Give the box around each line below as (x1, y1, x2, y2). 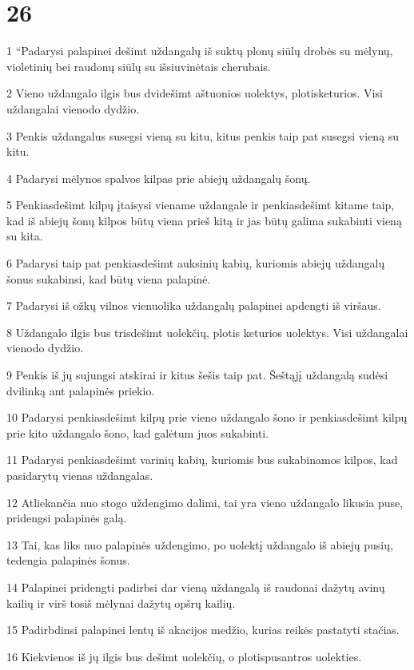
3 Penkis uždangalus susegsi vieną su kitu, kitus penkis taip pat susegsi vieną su (6, 127, 400, 144)
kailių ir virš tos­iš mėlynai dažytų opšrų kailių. (6, 594, 236, 611)
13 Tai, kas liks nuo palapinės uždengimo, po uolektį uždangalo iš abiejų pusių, (6, 536, 393, 553)
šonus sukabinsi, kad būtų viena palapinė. (6, 270, 211, 287)
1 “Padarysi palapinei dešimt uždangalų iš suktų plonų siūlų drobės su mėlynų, (6, 42, 393, 59)
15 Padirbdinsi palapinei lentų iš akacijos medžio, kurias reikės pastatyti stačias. (6, 621, 400, 638)
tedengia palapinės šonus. (6, 552, 130, 569)
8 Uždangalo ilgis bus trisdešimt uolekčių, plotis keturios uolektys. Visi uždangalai (6, 323, 408, 340)
